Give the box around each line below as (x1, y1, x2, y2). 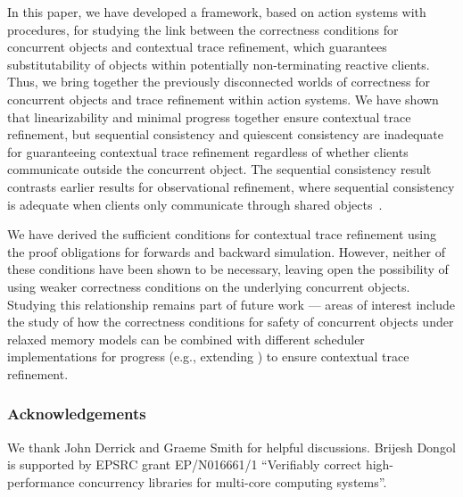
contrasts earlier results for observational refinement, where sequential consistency (7, 177, 455, 195)
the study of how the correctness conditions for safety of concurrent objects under (7, 312, 454, 331)
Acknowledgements (7, 402, 146, 425)
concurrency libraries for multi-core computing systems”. (79, 472, 387, 491)
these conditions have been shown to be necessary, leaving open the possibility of (7, 260, 449, 278)
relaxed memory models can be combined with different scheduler (7, 329, 365, 348)
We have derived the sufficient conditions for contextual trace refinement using (7, 225, 437, 244)
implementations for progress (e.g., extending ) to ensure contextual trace (7, 347, 409, 366)
